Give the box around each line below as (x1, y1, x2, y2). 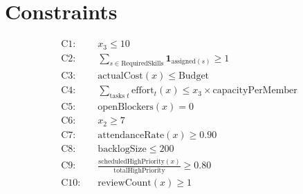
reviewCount (98, 177, 151, 188)
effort (131, 86, 154, 96)
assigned (171, 58, 196, 66)
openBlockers (98, 102, 154, 113)
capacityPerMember (212, 86, 297, 96)
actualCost (98, 71, 143, 81)
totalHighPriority (113, 166, 165, 174)
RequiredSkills (121, 60, 164, 68)
